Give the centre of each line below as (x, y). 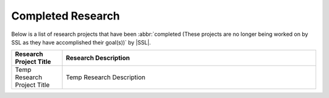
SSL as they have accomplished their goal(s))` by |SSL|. (81, 42)
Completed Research (65, 16)
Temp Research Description (106, 77)
